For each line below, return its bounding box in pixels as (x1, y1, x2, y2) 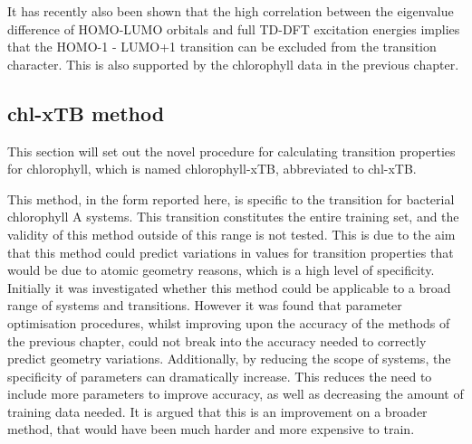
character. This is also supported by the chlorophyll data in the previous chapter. (7, 54, 459, 73)
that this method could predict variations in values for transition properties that (7, 242, 454, 261)
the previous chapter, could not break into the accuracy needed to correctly (7, 331, 427, 350)
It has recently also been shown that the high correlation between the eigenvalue (7, 2, 454, 20)
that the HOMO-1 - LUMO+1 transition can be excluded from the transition (7, 37, 437, 56)
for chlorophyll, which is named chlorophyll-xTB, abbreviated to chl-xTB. (7, 159, 417, 178)
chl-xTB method (7, 99, 165, 127)
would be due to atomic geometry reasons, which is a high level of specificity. (7, 260, 435, 279)
